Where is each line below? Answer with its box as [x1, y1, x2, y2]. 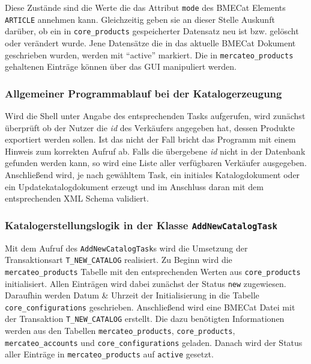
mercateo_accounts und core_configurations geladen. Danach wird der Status [5, 336, 303, 348]
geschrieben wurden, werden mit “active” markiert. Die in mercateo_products [5, 48, 294, 61]
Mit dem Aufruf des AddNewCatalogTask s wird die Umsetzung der [5, 241, 248, 254]
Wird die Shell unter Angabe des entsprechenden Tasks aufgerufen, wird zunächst [5, 110, 306, 122]
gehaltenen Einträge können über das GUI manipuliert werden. [5, 60, 237, 73]
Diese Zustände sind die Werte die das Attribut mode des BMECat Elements [5, 1, 286, 13]
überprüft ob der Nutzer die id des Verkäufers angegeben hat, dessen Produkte [5, 121, 295, 134]
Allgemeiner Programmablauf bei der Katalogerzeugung [5, 85, 282, 100]
